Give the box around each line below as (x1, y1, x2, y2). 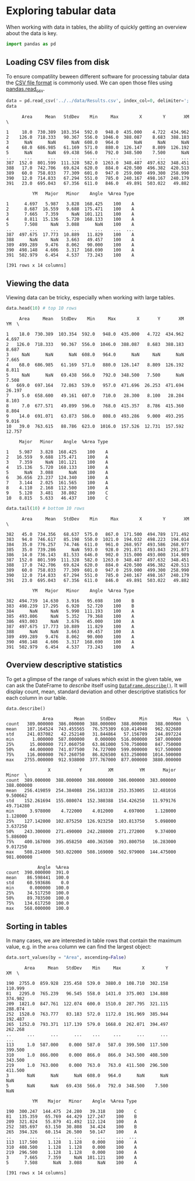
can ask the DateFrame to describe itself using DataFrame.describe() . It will (6, 682, 187, 689)
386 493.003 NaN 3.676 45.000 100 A (6, 618, 134, 624)
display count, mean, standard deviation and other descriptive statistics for (6, 688, 186, 695)
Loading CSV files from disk (6, 57, 110, 67)
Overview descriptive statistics (6, 660, 123, 670)
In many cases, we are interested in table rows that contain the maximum (6, 937, 182, 944)
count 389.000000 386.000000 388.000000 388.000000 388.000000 (6, 721, 182, 727)
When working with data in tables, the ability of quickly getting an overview (6, 23, 187, 30)
